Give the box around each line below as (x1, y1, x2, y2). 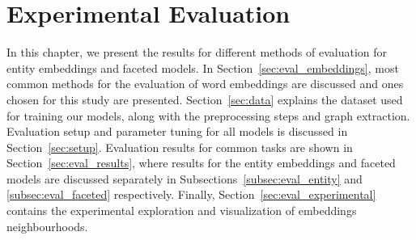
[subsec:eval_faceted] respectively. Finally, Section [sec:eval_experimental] (6, 186, 376, 203)
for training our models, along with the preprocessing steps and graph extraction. (6, 107, 410, 124)
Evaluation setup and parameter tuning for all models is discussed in (6, 123, 348, 140)
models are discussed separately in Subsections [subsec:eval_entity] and (6, 170, 363, 187)
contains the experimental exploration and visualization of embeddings (6, 202, 357, 219)
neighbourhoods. (6, 217, 88, 234)
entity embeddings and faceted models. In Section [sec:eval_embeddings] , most (6, 59, 399, 76)
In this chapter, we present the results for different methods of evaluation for (6, 44, 387, 61)
